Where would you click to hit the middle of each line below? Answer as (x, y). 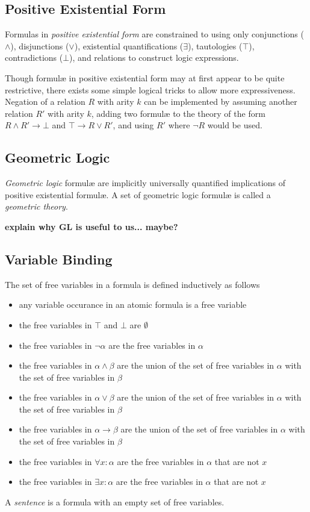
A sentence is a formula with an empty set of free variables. (115, 501)
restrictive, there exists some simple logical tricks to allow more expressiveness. (150, 89)
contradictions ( (34, 58)
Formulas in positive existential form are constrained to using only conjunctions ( (154, 34)
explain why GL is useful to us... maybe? (91, 226)
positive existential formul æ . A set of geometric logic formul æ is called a (138, 194)
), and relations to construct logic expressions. (154, 58)
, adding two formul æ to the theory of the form (178, 113)
